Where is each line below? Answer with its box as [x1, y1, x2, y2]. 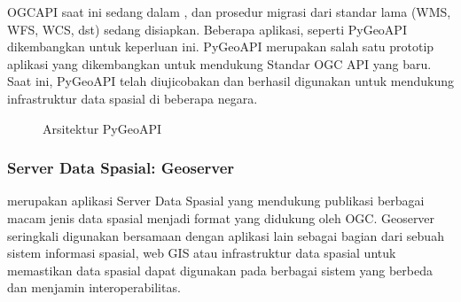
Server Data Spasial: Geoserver [7, 157, 235, 179]
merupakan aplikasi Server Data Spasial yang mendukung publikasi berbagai [7, 191, 425, 210]
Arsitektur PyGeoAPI [43, 119, 162, 137]
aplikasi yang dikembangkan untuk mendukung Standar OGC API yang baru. [7, 54, 432, 73]
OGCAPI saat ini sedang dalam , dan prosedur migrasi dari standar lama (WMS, [7, 3, 451, 20]
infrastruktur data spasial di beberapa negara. [7, 89, 258, 107]
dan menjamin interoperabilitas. [7, 278, 181, 297]
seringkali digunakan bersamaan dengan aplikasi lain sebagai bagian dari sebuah [7, 226, 444, 244]
